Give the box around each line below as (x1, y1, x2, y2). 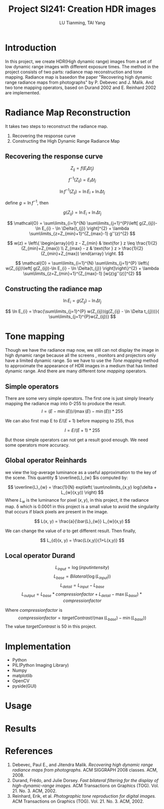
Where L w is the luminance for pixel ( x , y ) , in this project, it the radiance (5, 497, 149, 504)
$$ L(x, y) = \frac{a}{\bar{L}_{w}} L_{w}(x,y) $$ (34, 518, 131, 524)
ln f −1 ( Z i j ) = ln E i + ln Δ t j (59, 187, 105, 195)
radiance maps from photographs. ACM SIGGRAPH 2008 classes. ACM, (12, 767, 158, 773)
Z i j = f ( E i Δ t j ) (70, 165, 94, 173)
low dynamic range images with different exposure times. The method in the (5, 63, 159, 69)
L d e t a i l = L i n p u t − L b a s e (60, 582, 104, 589)
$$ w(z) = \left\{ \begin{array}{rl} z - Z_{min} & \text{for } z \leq (7, 240, 135, 246)
